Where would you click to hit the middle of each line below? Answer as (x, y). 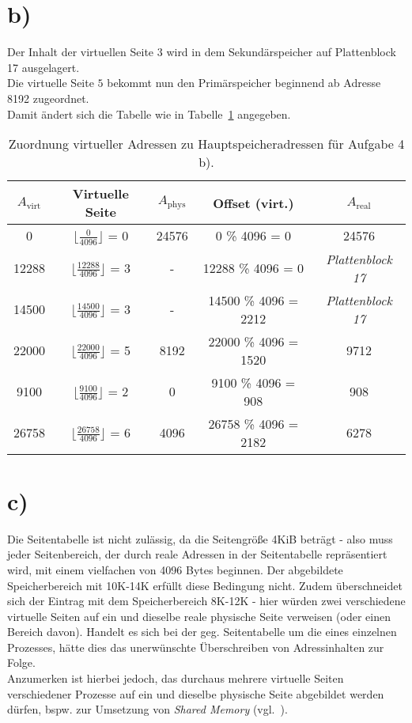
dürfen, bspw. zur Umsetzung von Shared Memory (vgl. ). (147, 709)
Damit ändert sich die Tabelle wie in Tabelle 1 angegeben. (149, 114)
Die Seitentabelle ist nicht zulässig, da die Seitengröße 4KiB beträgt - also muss (200, 538)
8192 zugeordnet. (48, 98)
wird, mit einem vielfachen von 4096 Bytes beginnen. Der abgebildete (175, 569)
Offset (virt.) (253, 203)
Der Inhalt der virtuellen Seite (81, 52)
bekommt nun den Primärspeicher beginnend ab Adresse (244, 83)
